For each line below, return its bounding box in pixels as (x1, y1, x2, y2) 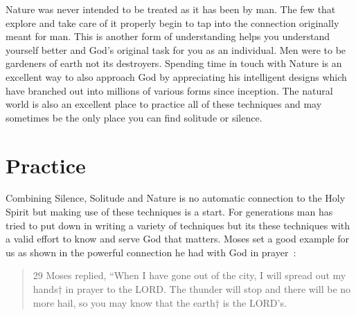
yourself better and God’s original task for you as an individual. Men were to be (6, 42, 346, 57)
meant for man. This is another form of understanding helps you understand (6, 29, 330, 44)
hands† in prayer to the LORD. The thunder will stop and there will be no (33, 282, 351, 296)
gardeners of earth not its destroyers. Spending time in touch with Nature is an (6, 56, 342, 70)
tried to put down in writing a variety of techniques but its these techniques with (6, 218, 350, 232)
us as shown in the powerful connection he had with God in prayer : (6, 245, 296, 259)
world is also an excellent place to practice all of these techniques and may (6, 97, 322, 111)
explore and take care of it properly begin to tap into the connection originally (6, 15, 339, 30)
